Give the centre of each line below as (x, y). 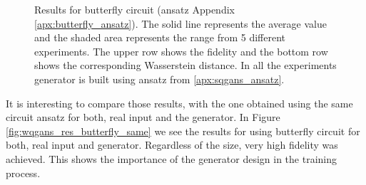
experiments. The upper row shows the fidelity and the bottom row (181, 51)
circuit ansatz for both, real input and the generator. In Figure (143, 117)
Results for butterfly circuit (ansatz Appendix (134, 9)
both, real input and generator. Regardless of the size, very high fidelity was (172, 145)
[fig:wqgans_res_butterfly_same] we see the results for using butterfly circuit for (183, 131)
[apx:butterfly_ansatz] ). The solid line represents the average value (181, 23)
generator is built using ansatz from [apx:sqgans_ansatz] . (159, 79)
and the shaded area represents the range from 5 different (160, 37)
